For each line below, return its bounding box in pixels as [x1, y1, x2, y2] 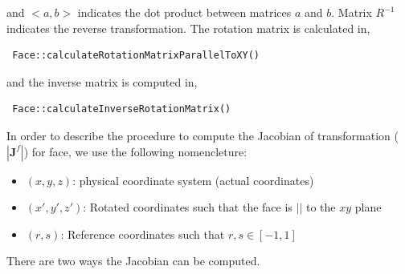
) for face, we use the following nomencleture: [23, 143, 247, 159]
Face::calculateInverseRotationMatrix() [12, 103, 231, 115]
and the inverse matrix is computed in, [6, 73, 198, 90]
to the [305, 199, 336, 216]
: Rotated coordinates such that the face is [83, 199, 292, 216]
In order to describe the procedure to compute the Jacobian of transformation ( [6, 127, 399, 143]
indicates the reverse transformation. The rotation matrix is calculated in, [6, 19, 370, 36]
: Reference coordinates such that [60, 225, 225, 242]
